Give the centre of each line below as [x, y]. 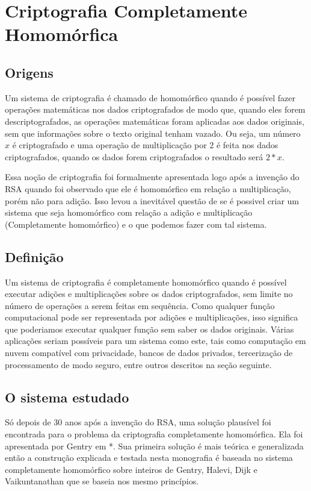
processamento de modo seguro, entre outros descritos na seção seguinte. [138, 364]
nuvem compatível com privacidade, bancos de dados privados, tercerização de [149, 353]
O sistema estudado [67, 397]
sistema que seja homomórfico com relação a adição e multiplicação [129, 212]
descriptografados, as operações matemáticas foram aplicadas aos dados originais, [155, 121]
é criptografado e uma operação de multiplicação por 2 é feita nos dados [145, 145]
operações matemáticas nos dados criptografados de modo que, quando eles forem [155, 109]
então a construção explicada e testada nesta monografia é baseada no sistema [149, 458]
